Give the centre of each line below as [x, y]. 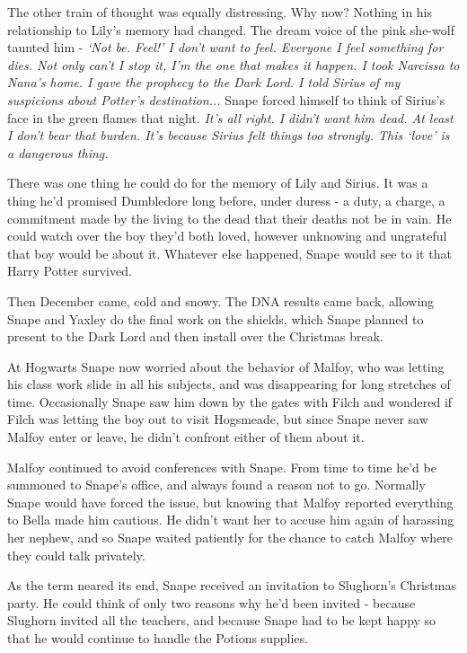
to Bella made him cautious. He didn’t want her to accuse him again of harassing [231, 520]
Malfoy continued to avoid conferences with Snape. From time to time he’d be [222, 467]
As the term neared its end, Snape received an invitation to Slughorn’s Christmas [232, 585]
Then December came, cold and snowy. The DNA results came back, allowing [221, 300]
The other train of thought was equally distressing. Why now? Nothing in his [220, 12]
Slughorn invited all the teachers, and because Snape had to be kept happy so [222, 620]
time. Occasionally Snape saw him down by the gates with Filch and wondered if [230, 401]
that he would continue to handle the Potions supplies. [158, 638]
